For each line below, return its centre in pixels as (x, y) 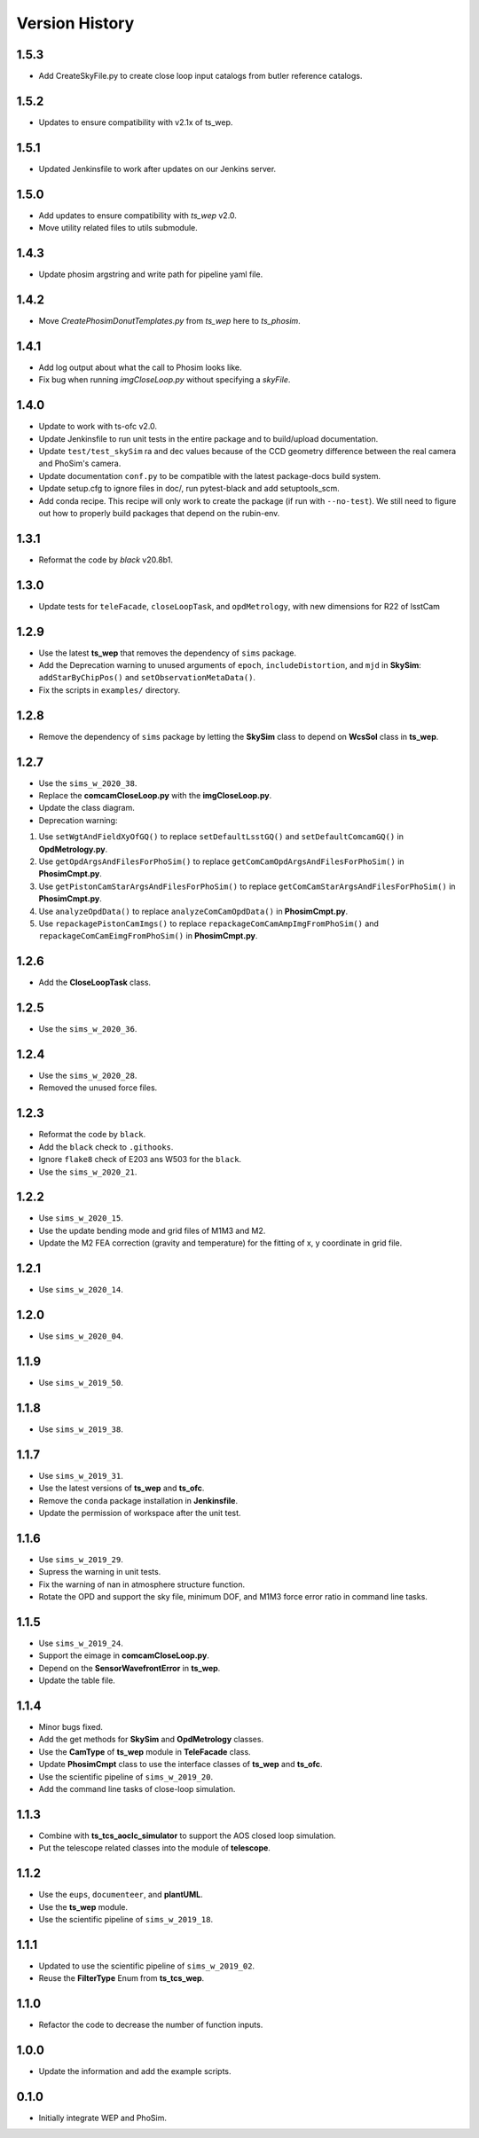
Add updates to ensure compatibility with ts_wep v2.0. (137, 215)
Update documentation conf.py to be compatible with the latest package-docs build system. (210, 476)
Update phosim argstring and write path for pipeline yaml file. (151, 274)
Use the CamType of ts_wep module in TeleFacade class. (145, 1751)
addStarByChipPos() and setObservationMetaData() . (147, 678)
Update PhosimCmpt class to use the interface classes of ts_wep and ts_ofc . (181, 1765)
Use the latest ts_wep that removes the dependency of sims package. (168, 653)
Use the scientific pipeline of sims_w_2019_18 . (126, 1919)
